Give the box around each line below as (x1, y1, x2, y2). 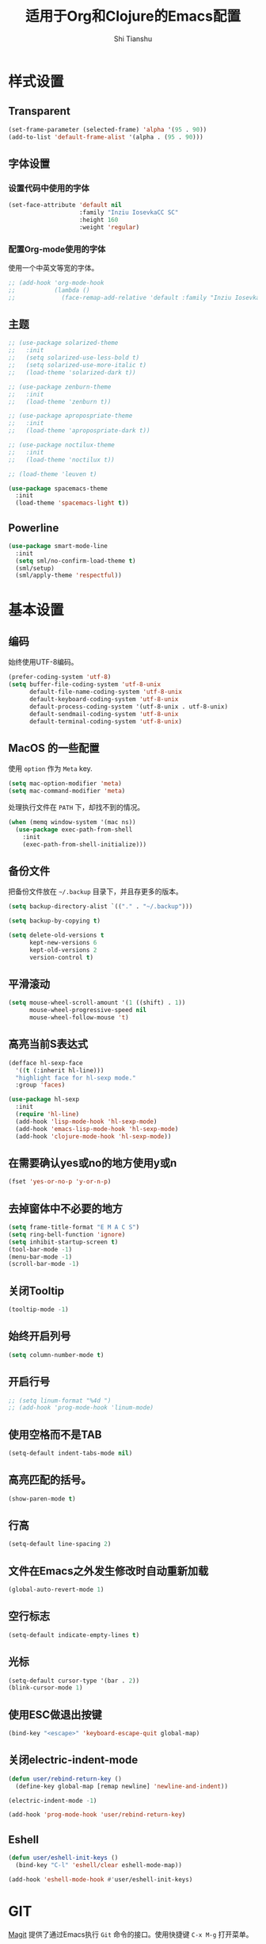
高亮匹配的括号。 (8, 1473, 92, 1487)
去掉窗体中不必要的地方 (8, 1202, 123, 1215)
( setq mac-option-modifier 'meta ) (8, 780, 123, 788)
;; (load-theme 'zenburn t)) (8, 397, 112, 405)
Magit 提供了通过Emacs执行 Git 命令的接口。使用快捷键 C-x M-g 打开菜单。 (8, 1929, 253, 1939)
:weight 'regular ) (78, 223, 140, 231)
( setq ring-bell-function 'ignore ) (8, 1230, 126, 1238)
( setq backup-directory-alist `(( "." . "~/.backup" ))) (8, 903, 193, 911)
